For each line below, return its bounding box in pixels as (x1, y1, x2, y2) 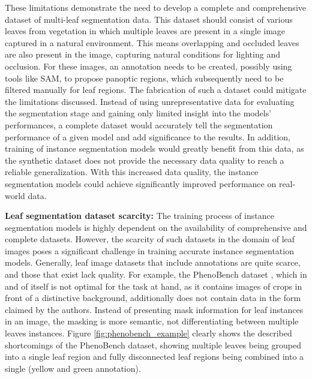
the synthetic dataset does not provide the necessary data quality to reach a (5, 154, 284, 166)
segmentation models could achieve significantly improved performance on (5, 177, 277, 189)
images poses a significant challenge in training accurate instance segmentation (5, 244, 294, 257)
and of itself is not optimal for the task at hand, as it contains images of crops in (5, 279, 302, 292)
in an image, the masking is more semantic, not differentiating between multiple (5, 315, 299, 327)
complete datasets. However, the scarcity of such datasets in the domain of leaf (5, 233, 295, 245)
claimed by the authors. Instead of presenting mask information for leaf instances (5, 303, 304, 315)
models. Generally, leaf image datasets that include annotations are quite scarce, (5, 256, 301, 269)
